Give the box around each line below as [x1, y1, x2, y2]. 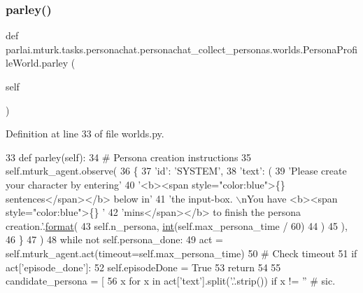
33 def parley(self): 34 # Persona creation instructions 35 [6, 149, 252, 164]
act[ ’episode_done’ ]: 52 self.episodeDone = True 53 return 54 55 [6, 259, 281, 274]
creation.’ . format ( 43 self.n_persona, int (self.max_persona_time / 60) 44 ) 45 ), [6, 218, 348, 233]
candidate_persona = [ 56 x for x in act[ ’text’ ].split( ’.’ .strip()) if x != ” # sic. [6, 273, 336, 288]
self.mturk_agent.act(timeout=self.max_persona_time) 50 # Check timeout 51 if [6, 245, 357, 260]
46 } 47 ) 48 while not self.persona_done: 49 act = [6, 232, 223, 247]
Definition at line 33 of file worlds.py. [6, 126, 164, 141]
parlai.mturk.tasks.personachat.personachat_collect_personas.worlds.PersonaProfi [6, 41, 358, 56]
